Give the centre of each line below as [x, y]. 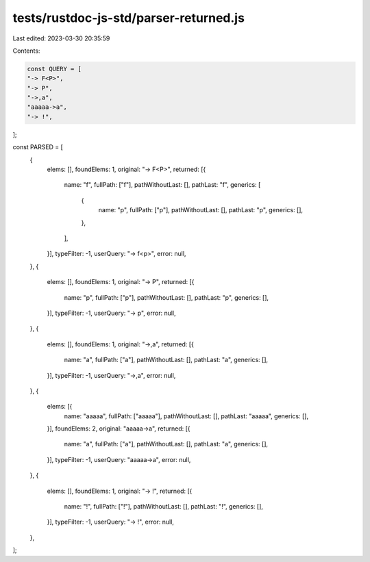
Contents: [26, 51]
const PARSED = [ [38, 147]
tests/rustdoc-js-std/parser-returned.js [128, 18]
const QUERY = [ [54, 69]
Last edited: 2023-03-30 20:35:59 [61, 38]
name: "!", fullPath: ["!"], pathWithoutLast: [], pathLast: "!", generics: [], [164, 507]
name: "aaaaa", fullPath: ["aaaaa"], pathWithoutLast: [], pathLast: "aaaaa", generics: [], [186, 416]
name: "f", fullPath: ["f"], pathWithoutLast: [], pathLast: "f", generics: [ [162, 185]
